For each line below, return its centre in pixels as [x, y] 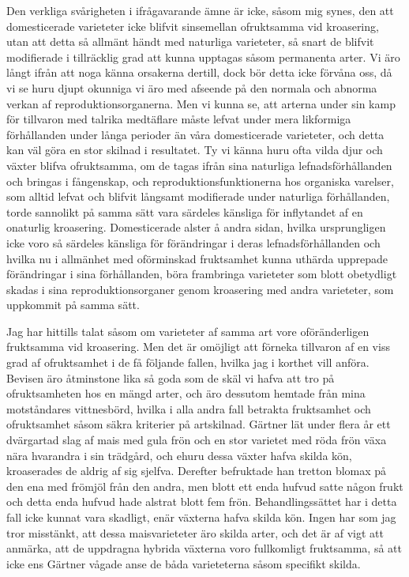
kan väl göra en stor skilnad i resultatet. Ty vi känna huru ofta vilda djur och [195, 150]
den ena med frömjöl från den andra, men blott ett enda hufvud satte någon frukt [205, 486]
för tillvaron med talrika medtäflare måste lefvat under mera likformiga [179, 119]
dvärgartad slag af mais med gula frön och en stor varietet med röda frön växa [197, 440]
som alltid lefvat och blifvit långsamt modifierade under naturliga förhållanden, [198, 196]
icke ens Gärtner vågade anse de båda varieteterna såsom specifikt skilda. [184, 563]
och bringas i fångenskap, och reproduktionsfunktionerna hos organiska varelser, [200, 181]
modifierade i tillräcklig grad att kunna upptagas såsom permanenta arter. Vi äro [203, 57]
